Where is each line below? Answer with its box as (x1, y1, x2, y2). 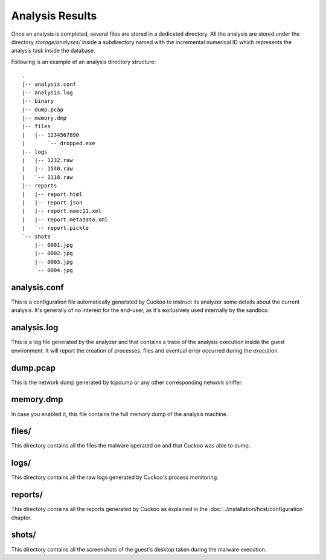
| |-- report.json (22, 199, 83, 206)
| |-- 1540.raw (22, 165, 73, 172)
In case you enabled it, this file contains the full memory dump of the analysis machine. (11, 410, 228, 417)
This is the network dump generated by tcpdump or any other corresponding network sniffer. (11, 379, 243, 386)
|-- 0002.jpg (34, 250, 73, 257)
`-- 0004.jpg (34, 267, 73, 274)
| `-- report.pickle (22, 224, 89, 232)
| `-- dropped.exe (22, 140, 95, 147)
